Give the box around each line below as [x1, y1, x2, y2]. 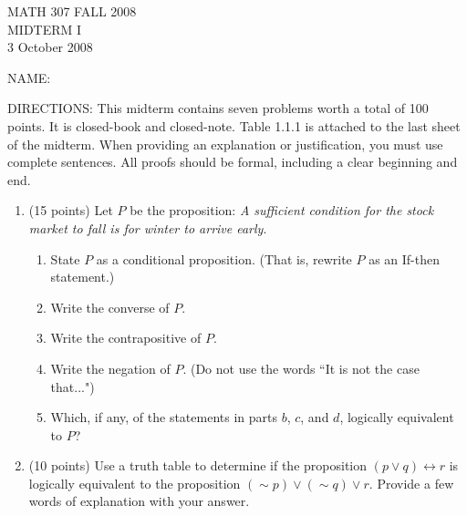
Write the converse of [50, 297, 170, 316]
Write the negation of [50, 358, 171, 377]
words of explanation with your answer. [28, 491, 250, 511]
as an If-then [368, 249, 440, 268]
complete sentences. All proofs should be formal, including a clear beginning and [7, 152, 458, 171]
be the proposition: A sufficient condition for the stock [130, 201, 434, 220]
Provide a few [377, 473, 454, 492]
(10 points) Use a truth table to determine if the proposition [28, 456, 367, 475]
